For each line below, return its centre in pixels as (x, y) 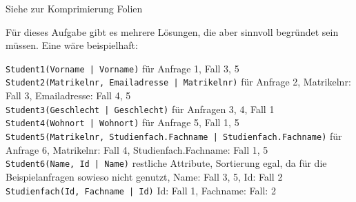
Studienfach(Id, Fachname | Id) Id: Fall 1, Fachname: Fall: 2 (141, 190)
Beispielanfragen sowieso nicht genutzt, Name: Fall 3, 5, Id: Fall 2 (144, 176)
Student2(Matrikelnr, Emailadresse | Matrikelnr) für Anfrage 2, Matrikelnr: (178, 82)
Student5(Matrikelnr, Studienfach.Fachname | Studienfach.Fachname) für (174, 136)
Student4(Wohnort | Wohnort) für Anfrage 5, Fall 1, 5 (122, 122)
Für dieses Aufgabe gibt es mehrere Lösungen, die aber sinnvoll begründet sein (172, 31)
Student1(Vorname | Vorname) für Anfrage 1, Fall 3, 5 (122, 68)
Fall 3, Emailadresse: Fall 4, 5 (68, 95)
